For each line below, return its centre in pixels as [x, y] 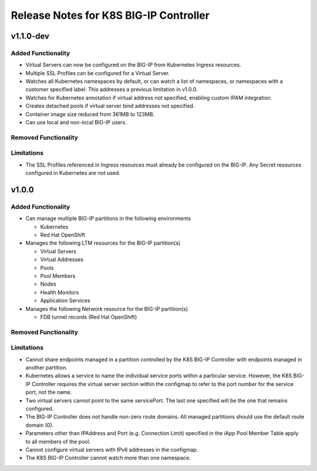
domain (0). [40, 425]
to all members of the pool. [58, 441]
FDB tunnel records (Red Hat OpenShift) [89, 317]
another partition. [46, 368]
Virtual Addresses [62, 260]
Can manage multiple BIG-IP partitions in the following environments [108, 218]
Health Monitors [60, 292]
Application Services [65, 301]
